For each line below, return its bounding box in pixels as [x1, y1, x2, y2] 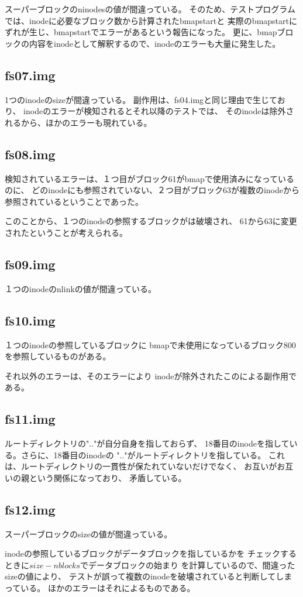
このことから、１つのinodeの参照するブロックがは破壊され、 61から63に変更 [5, 215, 297, 227]
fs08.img [5, 145, 56, 163]
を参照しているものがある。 [5, 350, 111, 362]
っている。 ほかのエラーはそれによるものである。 [5, 582, 195, 594]
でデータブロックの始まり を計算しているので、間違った [80, 558, 295, 571]
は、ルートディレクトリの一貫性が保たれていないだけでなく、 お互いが [5, 460, 277, 472]
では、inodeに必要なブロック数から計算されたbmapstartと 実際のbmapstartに [5, 14, 297, 26]
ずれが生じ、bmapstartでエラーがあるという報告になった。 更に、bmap [5, 26, 277, 38]
